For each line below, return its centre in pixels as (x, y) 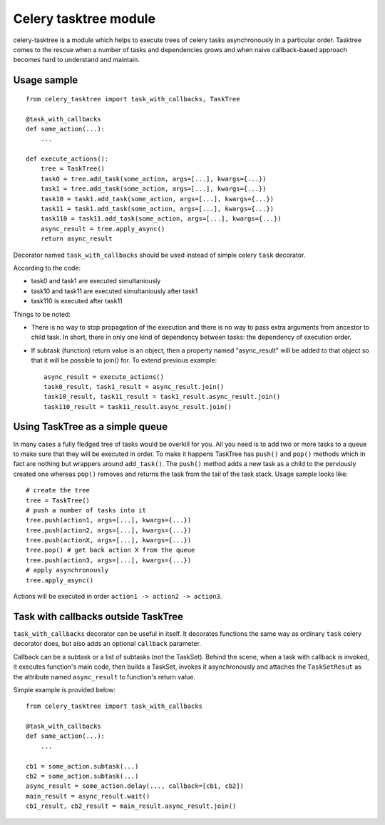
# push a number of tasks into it (86, 510)
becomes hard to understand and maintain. (77, 60)
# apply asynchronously (67, 570)
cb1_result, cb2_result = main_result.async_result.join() (131, 806)
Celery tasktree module (84, 19)
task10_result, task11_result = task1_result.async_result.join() (162, 397)
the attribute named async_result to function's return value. (104, 677)
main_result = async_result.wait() (88, 796)
